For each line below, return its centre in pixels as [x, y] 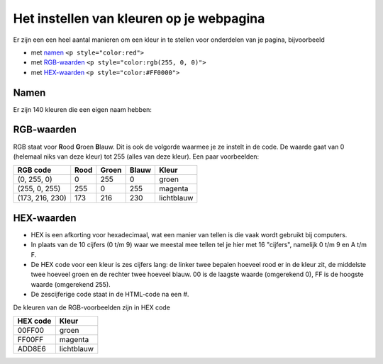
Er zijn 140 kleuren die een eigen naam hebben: [83, 109]
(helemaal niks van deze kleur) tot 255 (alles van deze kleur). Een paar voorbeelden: [136, 157]
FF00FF [30, 339]
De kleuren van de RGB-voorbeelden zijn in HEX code [91, 307]
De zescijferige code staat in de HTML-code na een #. [110, 295]
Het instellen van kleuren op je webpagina [139, 18]
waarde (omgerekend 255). [71, 284]
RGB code [34, 170]
